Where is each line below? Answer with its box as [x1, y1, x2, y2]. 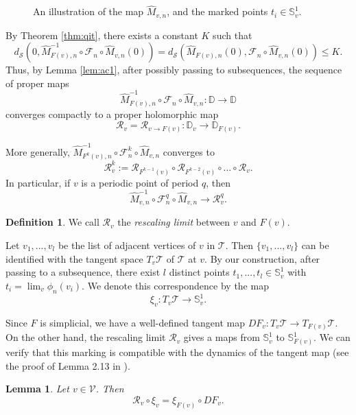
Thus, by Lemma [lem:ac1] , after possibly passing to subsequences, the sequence [5, 62, 342, 77]
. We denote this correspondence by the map [82, 278, 269, 292]
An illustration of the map [33, 4, 144, 19]
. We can [313, 330, 351, 344]
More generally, [5, 144, 70, 158]
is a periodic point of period [81, 175, 199, 189]
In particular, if [5, 175, 71, 189]
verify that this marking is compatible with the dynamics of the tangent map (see [5, 345, 349, 359]
